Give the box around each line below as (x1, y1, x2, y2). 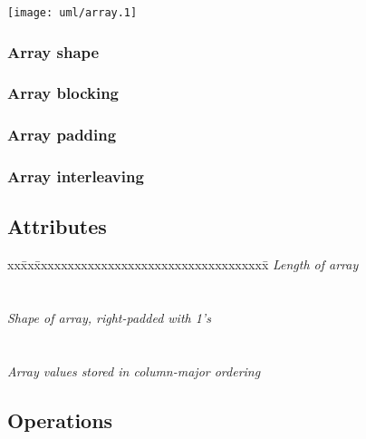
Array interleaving (7, 165, 144, 188)
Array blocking (7, 82, 119, 104)
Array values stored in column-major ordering (7, 361, 261, 380)
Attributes (7, 212, 107, 240)
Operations (7, 405, 113, 434)
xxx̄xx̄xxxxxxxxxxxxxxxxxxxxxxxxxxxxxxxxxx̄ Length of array (7, 255, 359, 274)
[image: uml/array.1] (7, 6, 138, 19)
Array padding (7, 123, 117, 146)
